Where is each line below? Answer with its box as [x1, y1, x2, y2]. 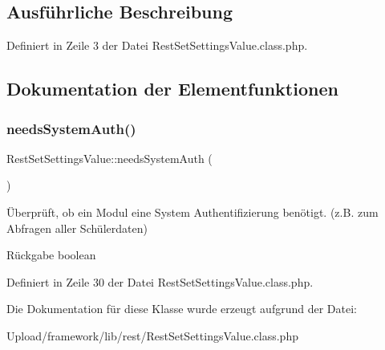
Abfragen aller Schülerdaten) [6, 219, 148, 236]
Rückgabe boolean [6, 246, 96, 263]
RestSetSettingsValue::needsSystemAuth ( [6, 149, 213, 166]
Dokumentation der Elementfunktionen [6, 76, 338, 101]
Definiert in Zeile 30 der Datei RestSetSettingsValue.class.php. [6, 273, 314, 290]
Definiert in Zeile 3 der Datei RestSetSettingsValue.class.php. [6, 37, 308, 54]
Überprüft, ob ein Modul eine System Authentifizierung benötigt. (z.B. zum [6, 203, 379, 220]
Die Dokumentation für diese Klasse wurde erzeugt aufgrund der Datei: [6, 300, 357, 317]
